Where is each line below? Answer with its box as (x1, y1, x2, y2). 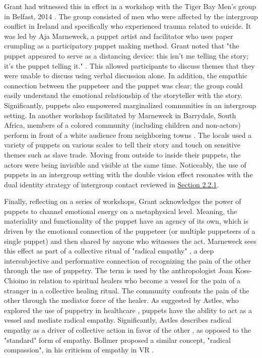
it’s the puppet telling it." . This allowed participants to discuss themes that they (4, 60, 255, 71)
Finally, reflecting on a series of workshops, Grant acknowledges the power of (4, 196, 241, 207)
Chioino (4, 275, 28, 286)
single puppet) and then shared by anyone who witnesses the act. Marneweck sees (4, 235, 256, 246)
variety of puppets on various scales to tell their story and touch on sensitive (4, 139, 240, 150)
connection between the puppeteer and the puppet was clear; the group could (4, 80, 243, 90)
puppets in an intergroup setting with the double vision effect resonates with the (4, 169, 253, 180)
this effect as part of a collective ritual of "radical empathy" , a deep (4, 245, 214, 256)
